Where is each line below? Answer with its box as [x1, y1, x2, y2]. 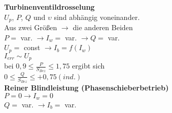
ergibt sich [72, 60, 105, 71]
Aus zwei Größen [4, 22, 57, 33]
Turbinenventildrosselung [4, 2, 95, 12]
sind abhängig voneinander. [54, 11, 140, 22]
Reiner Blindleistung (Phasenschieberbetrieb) [4, 82, 169, 93]
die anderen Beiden [73, 22, 133, 33]
